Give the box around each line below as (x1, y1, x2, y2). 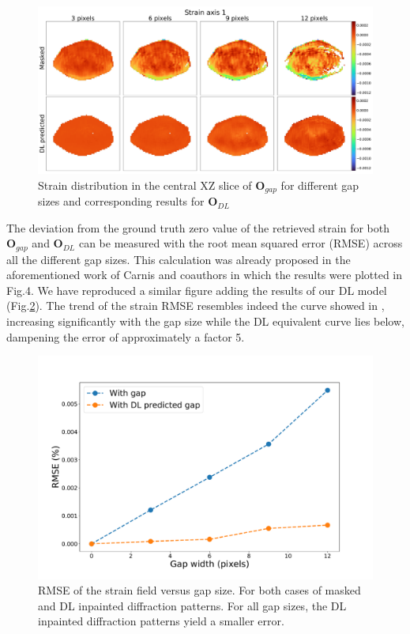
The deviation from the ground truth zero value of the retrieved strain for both (6, 219, 389, 236)
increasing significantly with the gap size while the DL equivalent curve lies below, (6, 313, 404, 330)
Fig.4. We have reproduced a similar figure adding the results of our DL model (6, 281, 387, 298)
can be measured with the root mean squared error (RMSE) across (78, 235, 403, 251)
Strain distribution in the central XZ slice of (38, 176, 252, 193)
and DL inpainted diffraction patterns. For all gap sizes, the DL (38, 597, 347, 613)
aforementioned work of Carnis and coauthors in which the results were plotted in (6, 266, 403, 283)
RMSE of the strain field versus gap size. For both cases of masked (38, 582, 361, 598)
